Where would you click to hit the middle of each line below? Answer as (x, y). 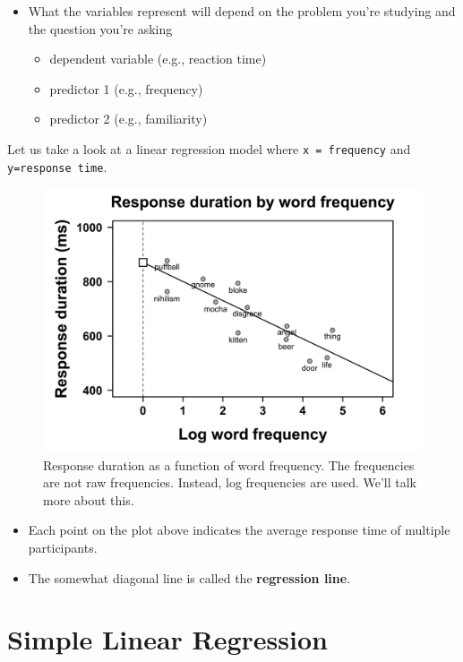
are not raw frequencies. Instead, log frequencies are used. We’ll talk (230, 482)
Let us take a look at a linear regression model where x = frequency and (209, 148)
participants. (63, 548)
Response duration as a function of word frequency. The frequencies (229, 464)
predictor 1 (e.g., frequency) (126, 88)
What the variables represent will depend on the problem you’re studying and (242, 11)
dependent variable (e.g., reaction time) (158, 59)
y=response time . (57, 166)
